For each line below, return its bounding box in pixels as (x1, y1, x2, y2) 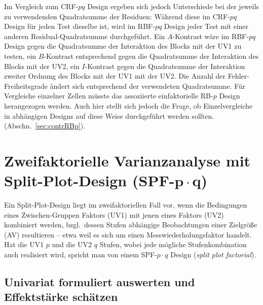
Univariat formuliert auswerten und (4, 274, 195, 289)
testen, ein (4, 50, 36, 61)
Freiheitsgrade (4, 80, 48, 91)
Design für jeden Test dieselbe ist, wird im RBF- (4, 21, 155, 31)
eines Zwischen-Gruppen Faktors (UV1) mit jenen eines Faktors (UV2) (4, 209, 224, 220)
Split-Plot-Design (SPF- (4, 170, 175, 191)
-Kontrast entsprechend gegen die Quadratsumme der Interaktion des (44, 50, 259, 61)
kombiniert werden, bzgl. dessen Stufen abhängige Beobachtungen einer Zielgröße (4, 219, 257, 230)
